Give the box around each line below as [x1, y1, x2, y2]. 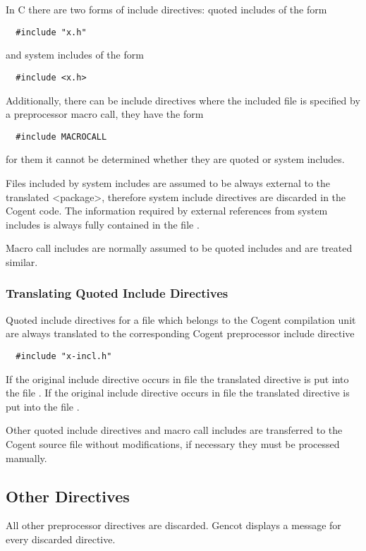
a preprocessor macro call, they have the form [6, 107, 204, 121]
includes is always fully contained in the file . [6, 217, 200, 231]
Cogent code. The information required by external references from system [6, 203, 328, 218]
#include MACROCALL [16, 131, 107, 142]
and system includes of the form [6, 47, 144, 62]
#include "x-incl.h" [16, 351, 112, 361]
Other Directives [6, 485, 130, 507]
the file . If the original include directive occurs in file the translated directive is [6, 385, 350, 400]
